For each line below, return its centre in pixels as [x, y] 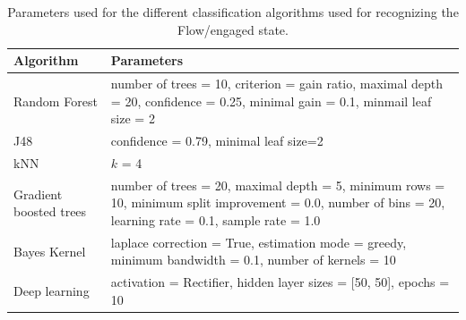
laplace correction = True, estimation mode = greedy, [259, 242]
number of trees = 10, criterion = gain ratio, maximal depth [276, 84]
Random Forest [56, 101]
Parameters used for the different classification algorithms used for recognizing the [233, 12]
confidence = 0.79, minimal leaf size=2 [217, 141]
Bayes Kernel [50, 251]
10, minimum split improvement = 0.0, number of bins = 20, [278, 202]
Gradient [38, 194]
